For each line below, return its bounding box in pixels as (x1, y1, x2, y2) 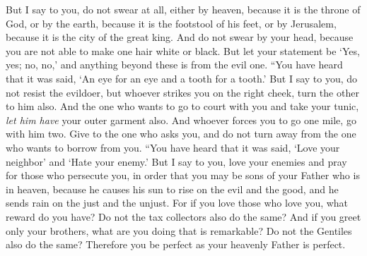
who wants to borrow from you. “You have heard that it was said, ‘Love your (6, 140, 340, 154)
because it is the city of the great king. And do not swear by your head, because (6, 30, 354, 44)
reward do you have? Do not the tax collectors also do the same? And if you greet (6, 209, 361, 224)
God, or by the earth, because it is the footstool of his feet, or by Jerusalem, (6, 16, 337, 30)
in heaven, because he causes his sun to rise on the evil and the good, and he (6, 181, 339, 196)
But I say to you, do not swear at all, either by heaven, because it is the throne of (6, 2, 361, 16)
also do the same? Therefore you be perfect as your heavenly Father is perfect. (6, 237, 346, 252)
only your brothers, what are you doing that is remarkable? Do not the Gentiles (6, 223, 352, 238)
